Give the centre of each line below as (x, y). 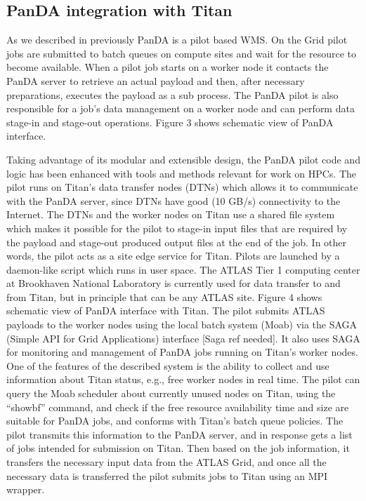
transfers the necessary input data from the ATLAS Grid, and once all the (166, 462)
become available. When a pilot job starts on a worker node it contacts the (168, 67)
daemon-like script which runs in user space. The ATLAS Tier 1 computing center (183, 269)
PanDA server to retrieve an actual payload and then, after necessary (156, 80)
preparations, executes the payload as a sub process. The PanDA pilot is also (172, 94)
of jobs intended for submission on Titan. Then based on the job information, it (178, 448)
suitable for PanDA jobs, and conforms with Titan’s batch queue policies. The (175, 421)
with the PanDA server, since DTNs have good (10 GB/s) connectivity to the (174, 200)
